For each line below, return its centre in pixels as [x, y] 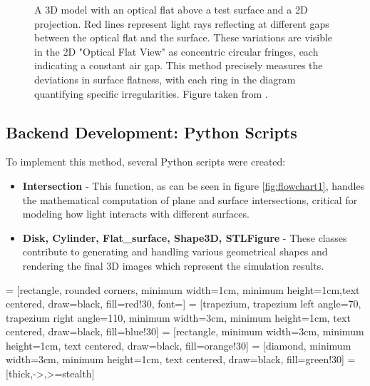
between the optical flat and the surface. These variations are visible [184, 37]
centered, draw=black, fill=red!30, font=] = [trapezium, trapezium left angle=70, [184, 304]
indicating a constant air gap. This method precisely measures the [179, 65]
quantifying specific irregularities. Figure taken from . [151, 93]
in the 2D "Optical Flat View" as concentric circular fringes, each [176, 51]
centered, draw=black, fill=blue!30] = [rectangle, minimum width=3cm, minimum [185, 331]
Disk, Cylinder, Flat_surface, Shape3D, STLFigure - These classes [185, 237]
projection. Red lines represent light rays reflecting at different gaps [182, 23]
